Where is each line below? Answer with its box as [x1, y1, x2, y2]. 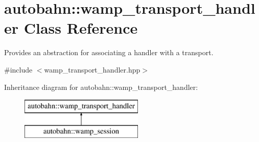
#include [4, 64, 33, 75]
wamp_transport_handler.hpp [44, 64, 140, 75]
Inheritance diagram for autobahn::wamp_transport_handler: [4, 81, 198, 92]
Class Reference [23, 17, 138, 38]
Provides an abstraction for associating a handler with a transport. [4, 47, 214, 58]
